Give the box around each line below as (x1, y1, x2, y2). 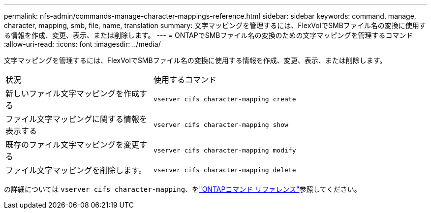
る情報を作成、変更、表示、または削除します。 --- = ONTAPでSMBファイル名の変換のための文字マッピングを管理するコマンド (4, 31, 413, 39)
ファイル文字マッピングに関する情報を (5, 114, 148, 124)
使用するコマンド (153, 75, 216, 85)
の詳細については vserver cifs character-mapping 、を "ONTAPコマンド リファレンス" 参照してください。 (4, 185, 361, 193)
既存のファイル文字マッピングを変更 (5, 140, 140, 150)
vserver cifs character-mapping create (153, 95, 296, 103)
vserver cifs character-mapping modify (153, 146, 296, 154)
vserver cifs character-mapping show (153, 121, 288, 128)
